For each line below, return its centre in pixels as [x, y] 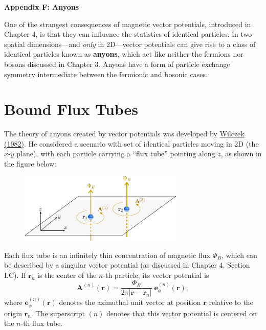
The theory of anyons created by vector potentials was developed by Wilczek [124, 134]
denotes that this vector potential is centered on [182, 313]
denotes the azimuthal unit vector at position [130, 302]
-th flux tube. [42, 323]
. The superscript [58, 313]
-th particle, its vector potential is [156, 275]
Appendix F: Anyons [42, 7]
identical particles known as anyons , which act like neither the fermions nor [124, 54]
